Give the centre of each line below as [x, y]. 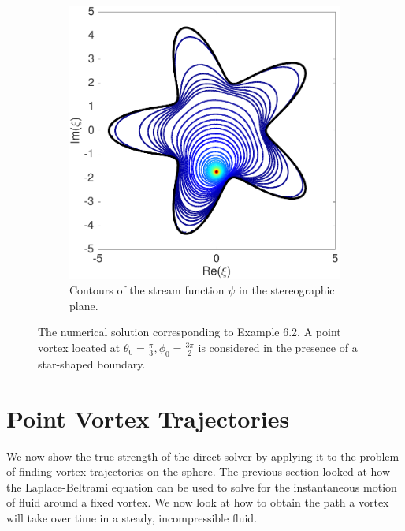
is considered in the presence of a [278, 348]
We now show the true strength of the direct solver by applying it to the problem [203, 456]
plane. [84, 305]
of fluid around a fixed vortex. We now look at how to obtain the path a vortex [198, 502]
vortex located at [79, 348]
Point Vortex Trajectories [148, 418]
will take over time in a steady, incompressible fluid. [132, 517]
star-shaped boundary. [92, 363]
